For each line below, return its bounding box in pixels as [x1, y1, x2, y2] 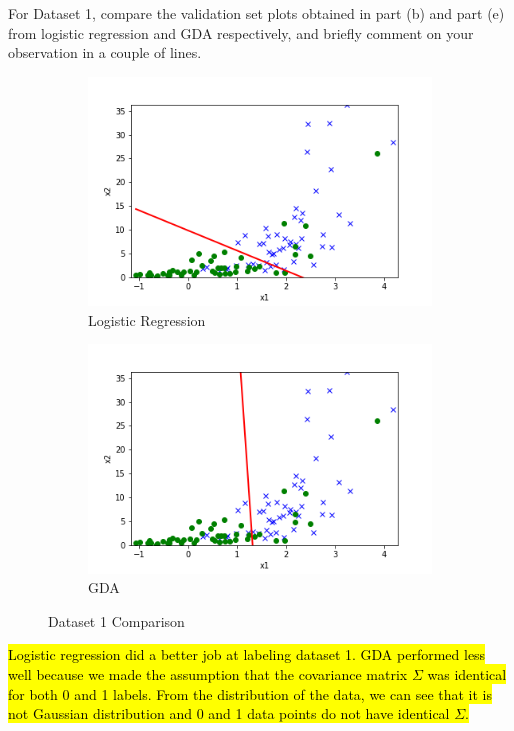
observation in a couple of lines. [8, 42, 202, 63]
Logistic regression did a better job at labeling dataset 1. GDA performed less [8, 644, 486, 665]
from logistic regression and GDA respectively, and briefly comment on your [8, 22, 474, 43]
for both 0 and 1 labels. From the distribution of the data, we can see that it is [8, 683, 493, 704]
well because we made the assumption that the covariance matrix [8, 664, 408, 684]
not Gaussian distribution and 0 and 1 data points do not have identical [8, 703, 450, 724]
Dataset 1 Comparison [48, 610, 185, 631]
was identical [427, 664, 507, 684]
